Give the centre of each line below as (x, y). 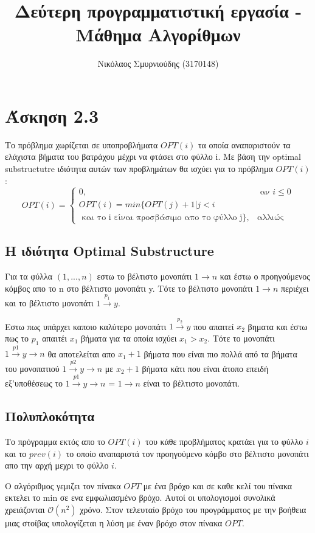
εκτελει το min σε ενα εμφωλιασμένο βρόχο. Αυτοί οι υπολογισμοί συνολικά (140, 497)
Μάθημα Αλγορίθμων (158, 34)
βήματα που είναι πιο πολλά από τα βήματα (220, 353)
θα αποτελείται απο (81, 353)
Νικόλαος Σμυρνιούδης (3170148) (158, 64)
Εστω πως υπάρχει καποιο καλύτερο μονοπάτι (86, 326)
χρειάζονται (25, 510)
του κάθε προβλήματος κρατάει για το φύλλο (224, 442)
